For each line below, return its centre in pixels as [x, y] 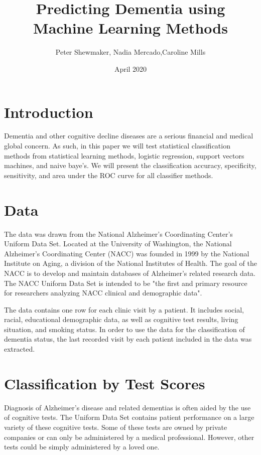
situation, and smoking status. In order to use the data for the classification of [124, 329]
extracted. [20, 349]
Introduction [49, 112]
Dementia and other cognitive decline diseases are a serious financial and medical [129, 136]
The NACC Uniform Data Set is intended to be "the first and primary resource [126, 283]
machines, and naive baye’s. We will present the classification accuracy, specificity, [130, 165]
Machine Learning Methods [130, 28]
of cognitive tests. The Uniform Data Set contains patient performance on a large [129, 417]
